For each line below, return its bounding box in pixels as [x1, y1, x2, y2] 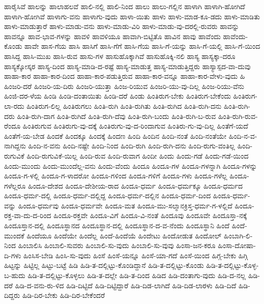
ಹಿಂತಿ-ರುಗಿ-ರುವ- [218, 110, 258, 121]
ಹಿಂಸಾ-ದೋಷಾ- [218, 240, 256, 251]
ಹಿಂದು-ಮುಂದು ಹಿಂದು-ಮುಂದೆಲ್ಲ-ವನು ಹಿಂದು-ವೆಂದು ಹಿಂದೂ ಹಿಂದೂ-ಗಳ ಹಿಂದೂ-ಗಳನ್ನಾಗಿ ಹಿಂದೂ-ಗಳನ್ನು [4, 160, 257, 171]
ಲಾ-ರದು [4, 100, 24, 111]
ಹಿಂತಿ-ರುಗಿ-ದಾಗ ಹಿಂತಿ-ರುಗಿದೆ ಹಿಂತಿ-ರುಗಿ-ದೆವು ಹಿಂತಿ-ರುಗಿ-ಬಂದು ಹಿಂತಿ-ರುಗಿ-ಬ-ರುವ [17, 110, 216, 121]
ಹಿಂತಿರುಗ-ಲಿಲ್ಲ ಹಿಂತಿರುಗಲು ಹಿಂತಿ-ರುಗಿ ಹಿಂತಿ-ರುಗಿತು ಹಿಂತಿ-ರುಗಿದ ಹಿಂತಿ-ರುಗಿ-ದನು [26, 100, 222, 111]
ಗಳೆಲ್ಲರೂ [4, 180, 26, 191]
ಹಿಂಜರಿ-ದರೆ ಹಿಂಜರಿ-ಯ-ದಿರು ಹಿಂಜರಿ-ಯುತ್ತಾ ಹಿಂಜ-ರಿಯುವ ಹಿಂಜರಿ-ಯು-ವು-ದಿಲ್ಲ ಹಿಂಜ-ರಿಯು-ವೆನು [4, 80, 244, 91]
